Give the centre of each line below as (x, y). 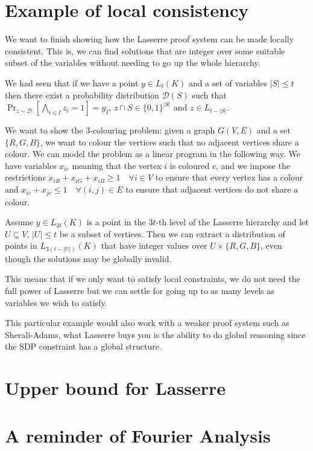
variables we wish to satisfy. (56, 302)
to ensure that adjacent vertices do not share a (212, 189)
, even (271, 245)
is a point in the (116, 222)
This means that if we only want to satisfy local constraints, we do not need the (153, 279)
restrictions (25, 177)
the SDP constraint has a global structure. (83, 346)
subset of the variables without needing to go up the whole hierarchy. (133, 62)
